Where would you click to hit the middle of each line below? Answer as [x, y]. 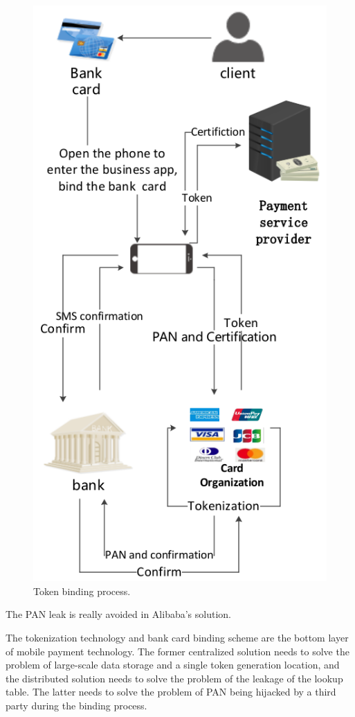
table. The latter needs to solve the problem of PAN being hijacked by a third [171, 692]
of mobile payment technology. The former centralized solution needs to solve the [177, 651]
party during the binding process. [76, 705]
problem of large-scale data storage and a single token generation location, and [173, 665]
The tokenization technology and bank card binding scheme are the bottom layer [177, 637]
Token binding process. [82, 591]
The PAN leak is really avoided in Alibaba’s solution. [118, 614]
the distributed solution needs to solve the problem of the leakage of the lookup [174, 678]
